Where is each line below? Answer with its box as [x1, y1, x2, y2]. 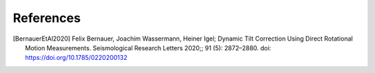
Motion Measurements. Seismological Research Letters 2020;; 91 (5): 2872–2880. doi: [25, 43, 272, 52]
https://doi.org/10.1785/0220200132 [25, 54, 128, 62]
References [12, 10, 81, 25]
